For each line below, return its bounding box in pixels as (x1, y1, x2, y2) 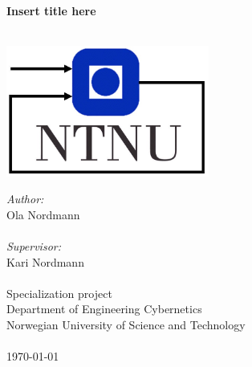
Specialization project (6, 284, 112, 301)
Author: (6, 190, 44, 207)
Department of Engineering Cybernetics (6, 300, 202, 317)
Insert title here (6, 2, 96, 18)
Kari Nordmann (6, 253, 84, 270)
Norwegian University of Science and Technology (6, 316, 246, 333)
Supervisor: (6, 238, 61, 255)
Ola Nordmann (6, 206, 80, 222)
